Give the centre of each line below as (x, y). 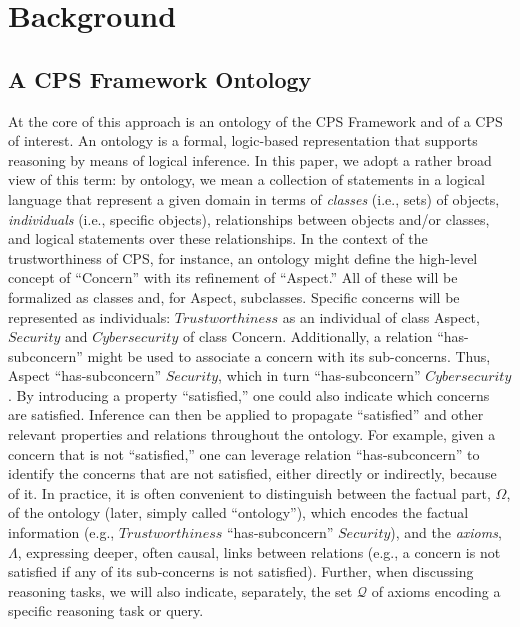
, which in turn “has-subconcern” (319, 375)
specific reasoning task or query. (106, 610)
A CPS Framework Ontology (160, 78)
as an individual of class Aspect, (381, 316)
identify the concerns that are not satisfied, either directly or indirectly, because (252, 473)
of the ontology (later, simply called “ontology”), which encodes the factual (238, 512)
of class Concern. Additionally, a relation (307, 336)
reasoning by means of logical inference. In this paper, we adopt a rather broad (250, 159)
